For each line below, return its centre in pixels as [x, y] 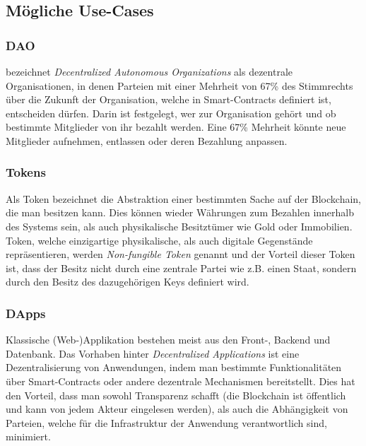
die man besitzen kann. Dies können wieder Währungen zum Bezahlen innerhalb [180, 212]
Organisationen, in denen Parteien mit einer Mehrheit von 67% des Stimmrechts [179, 85]
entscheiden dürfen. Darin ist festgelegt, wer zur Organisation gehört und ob [171, 113]
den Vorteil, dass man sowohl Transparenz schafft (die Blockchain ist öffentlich [176, 395]
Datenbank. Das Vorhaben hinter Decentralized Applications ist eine [153, 353]
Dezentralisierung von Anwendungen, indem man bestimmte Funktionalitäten [174, 367]
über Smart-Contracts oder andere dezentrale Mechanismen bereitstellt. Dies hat [181, 381]
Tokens [26, 172]
